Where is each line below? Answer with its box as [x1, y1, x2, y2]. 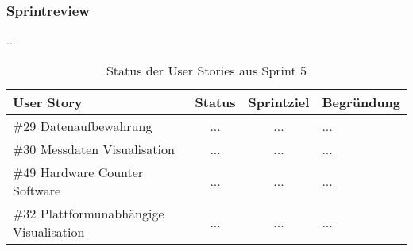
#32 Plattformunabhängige [13, 203, 164, 222]
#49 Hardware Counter [13, 162, 144, 181]
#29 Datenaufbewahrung [13, 116, 152, 135]
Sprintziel [248, 92, 310, 111]
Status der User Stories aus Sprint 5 [106, 60, 307, 79]
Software [13, 180, 61, 199]
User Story [13, 92, 83, 111]
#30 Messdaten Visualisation [13, 139, 175, 158]
